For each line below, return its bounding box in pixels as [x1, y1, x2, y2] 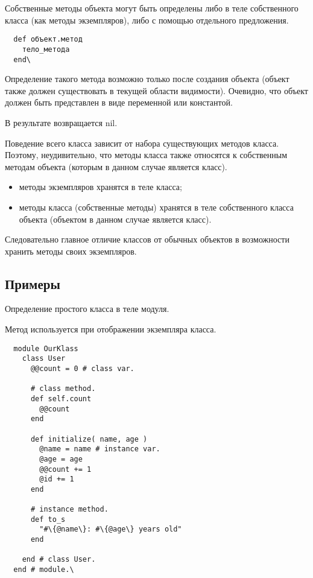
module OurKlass [13, 344, 78, 353]
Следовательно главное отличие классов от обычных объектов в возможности [5, 233, 289, 246]
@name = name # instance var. [39, 445, 160, 454]
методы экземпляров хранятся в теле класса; [19, 180, 182, 193]
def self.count [30, 394, 92, 403]
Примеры [5, 274, 60, 293]
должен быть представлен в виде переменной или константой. [5, 96, 233, 109]
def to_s [30, 515, 66, 524]
